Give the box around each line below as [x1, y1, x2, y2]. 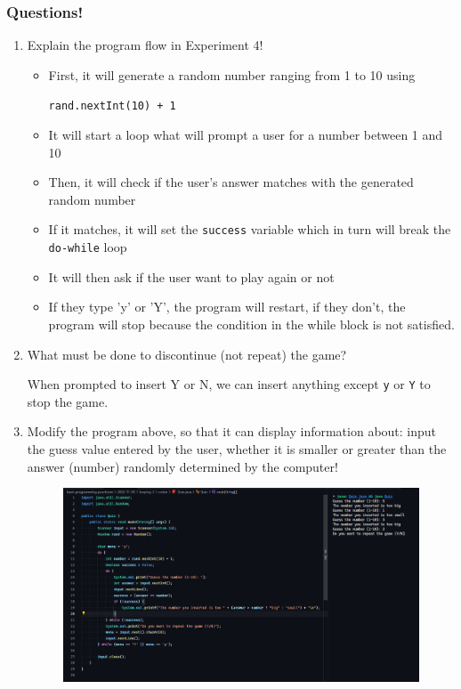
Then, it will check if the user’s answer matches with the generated [48, 173, 414, 191]
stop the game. [27, 392, 109, 410]
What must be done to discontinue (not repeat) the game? [27, 344, 347, 363]
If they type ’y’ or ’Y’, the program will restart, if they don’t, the [48, 297, 406, 316]
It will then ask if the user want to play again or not [48, 267, 335, 286]
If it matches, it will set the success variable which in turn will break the [48, 220, 451, 239]
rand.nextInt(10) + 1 [48, 100, 176, 113]
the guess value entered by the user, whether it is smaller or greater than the [27, 439, 447, 458]
